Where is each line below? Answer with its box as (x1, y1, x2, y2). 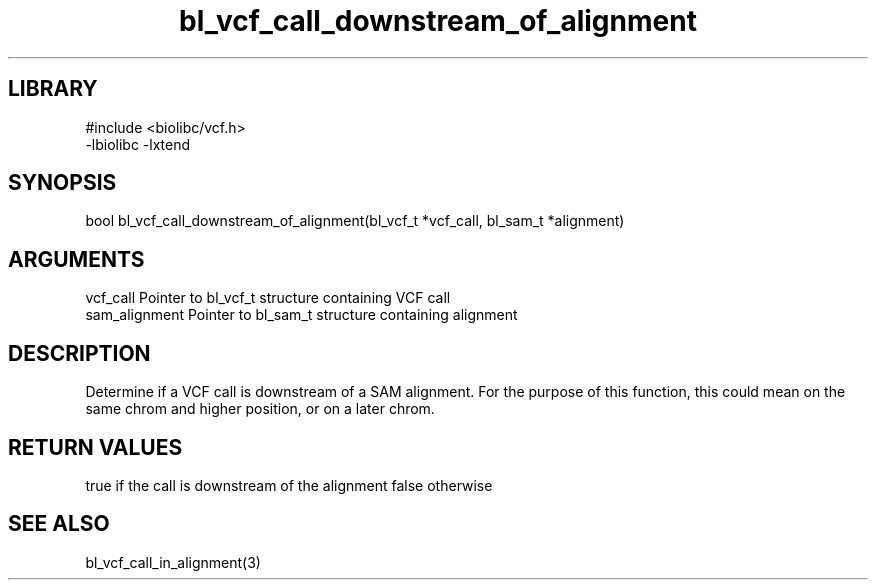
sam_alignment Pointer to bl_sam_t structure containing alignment (85, 306, 518, 324)
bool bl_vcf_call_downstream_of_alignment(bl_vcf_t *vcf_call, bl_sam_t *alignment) (85, 212, 625, 230)
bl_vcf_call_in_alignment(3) (85, 553, 261, 571)
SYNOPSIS (8, 170, 117, 196)
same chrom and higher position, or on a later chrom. (85, 400, 435, 418)
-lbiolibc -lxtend (85, 135, 191, 153)
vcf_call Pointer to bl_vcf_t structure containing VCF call (85, 289, 451, 307)
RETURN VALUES (8, 434, 183, 460)
